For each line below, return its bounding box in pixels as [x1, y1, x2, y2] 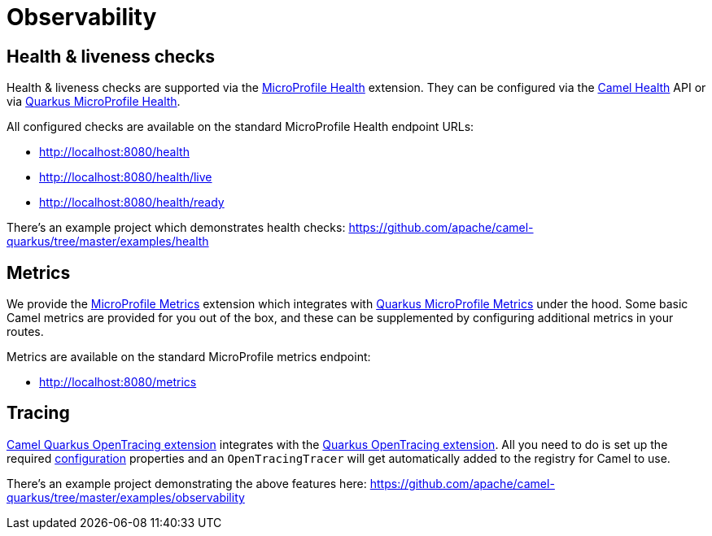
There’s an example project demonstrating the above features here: [7, 476, 367, 490]
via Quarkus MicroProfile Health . [7, 94, 181, 109]
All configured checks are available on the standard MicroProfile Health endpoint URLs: [7, 120, 474, 134]
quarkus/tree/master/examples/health [7, 234, 209, 249]
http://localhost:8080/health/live [39, 170, 212, 185]
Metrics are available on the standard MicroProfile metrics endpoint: [7, 350, 371, 364]
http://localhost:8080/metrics [39, 375, 197, 390]
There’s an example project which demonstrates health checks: [7, 220, 346, 235]
